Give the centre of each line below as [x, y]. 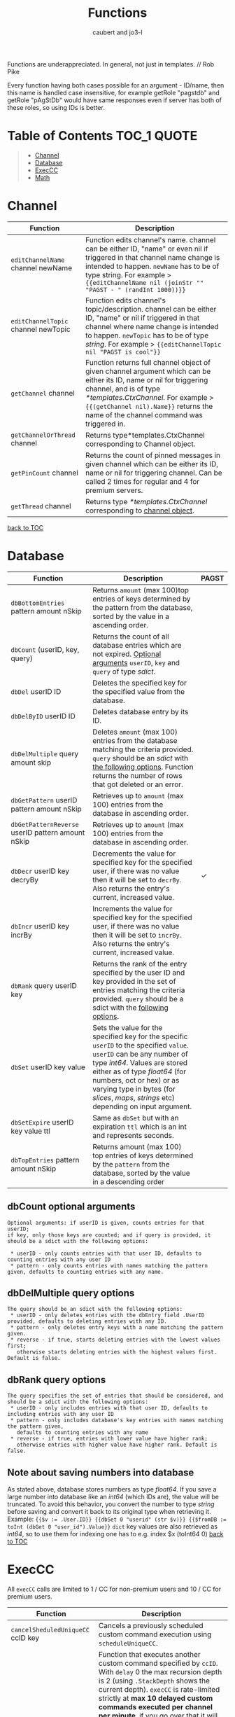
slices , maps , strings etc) [133, 1097]
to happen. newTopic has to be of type [147, 335]
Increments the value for [132, 908]
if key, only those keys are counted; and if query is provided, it [109, 1235]
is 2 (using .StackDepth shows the [154, 1681]
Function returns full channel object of [148, 362]
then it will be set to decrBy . [137, 880]
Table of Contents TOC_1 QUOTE [102, 136]
